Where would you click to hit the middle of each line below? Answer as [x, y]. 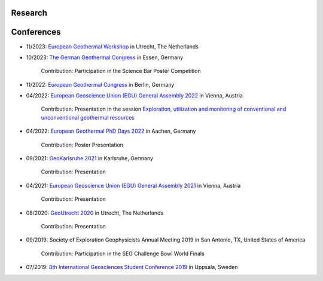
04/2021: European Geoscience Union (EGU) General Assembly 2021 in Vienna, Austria [133, 185]
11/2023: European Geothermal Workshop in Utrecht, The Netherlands [112, 46]
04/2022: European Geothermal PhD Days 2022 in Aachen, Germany [111, 131]
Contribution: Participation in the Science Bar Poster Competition [121, 71]
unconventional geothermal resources [88, 117]
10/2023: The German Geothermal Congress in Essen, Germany [105, 57]
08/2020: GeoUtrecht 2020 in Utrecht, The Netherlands [95, 213]
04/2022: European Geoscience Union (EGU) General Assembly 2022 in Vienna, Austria [135, 96]
